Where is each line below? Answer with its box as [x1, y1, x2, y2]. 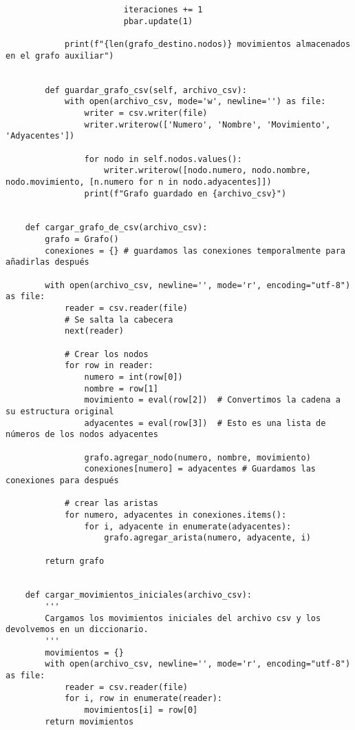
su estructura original [6, 406, 114, 416]
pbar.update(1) [123, 16, 193, 26]
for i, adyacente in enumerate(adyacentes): [84, 521, 292, 531]
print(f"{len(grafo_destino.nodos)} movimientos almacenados [64, 39, 351, 49]
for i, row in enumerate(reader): [64, 693, 222, 704]
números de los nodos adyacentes [6, 429, 158, 440]
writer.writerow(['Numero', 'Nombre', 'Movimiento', [84, 119, 331, 130]
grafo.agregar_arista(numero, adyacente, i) [104, 533, 311, 543]
